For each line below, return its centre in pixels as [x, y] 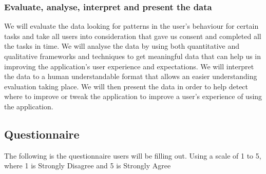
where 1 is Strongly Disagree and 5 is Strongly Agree [88, 166]
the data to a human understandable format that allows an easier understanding [131, 76]
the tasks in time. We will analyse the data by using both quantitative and [122, 46]
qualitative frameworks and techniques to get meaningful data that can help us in [133, 56]
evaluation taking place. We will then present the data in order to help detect [126, 86]
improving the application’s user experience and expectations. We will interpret [129, 66]
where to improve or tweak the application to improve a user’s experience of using [133, 96]
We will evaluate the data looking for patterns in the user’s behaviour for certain [131, 26]
